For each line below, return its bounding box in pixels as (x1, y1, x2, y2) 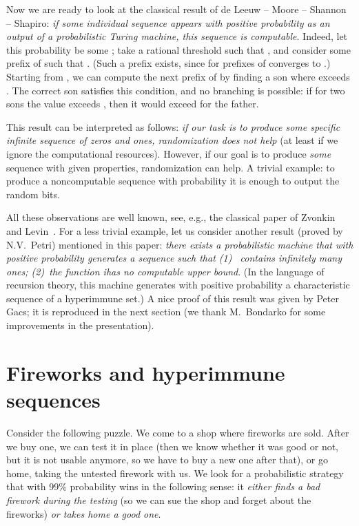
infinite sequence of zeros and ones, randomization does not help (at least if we (6, 133, 338, 147)
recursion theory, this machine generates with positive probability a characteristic (6, 277, 350, 292)
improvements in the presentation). (6, 318, 154, 333)
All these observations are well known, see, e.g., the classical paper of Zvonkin (6, 210, 336, 224)
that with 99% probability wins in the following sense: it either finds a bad (6, 479, 320, 494)
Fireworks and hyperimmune (6, 358, 285, 386)
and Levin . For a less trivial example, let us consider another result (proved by (6, 223, 343, 238)
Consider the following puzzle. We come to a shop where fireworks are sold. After (6, 425, 349, 439)
